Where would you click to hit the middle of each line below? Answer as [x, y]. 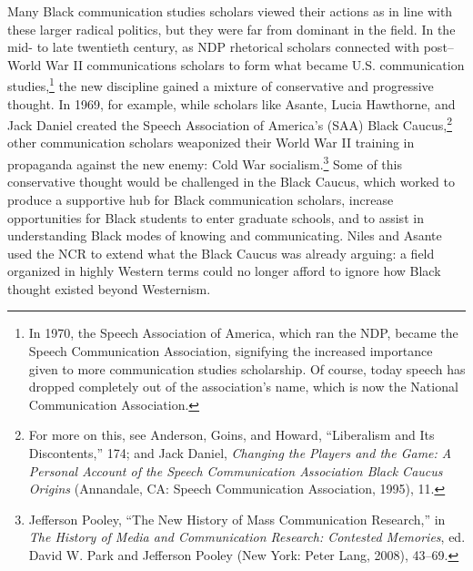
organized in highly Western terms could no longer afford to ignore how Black [224, 271]
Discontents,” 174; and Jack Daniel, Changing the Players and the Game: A [240, 453]
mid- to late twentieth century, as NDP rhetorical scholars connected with [214, 47]
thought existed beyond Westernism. [109, 288]
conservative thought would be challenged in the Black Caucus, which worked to [231, 182]
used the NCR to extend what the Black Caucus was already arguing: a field [221, 253]
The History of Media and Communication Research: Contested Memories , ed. [247, 537]
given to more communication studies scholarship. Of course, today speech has [247, 368]
